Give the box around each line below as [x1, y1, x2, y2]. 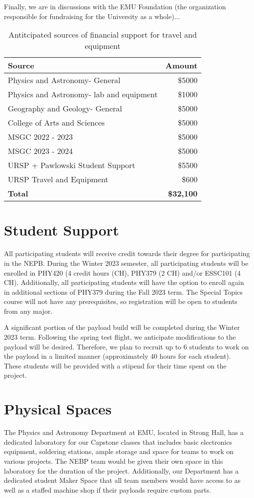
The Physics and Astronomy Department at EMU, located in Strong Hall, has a [4, 427, 244, 437]
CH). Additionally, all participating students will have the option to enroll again [4, 277, 244, 287]
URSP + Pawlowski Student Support [8, 159, 135, 171]
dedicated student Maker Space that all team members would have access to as [4, 475, 241, 485]
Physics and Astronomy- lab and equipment [8, 88, 158, 100]
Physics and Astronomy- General [8, 74, 121, 86]
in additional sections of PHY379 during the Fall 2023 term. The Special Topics [4, 286, 243, 297]
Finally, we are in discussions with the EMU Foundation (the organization [4, 1, 226, 11]
